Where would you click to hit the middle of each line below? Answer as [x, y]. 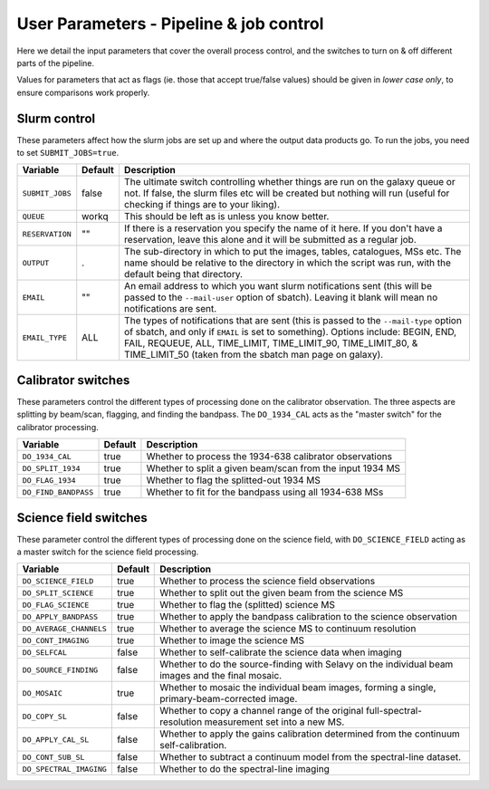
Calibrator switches [73, 380]
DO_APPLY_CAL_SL [56, 740]
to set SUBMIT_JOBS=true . [68, 153]
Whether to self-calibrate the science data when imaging [281, 652]
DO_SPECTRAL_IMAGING [65, 769]
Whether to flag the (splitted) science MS [247, 605]
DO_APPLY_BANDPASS [60, 616]
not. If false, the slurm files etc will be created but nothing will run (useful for [287, 193]
